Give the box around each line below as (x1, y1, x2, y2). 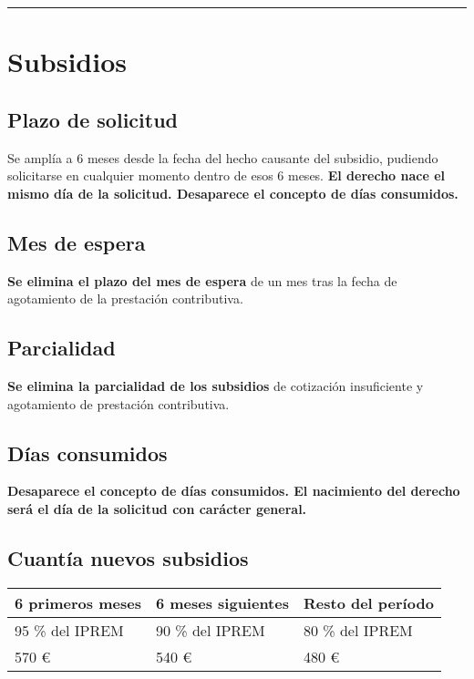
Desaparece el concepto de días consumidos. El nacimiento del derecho (7, 481, 460, 500)
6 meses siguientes (155, 592, 289, 613)
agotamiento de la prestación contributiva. (7, 289, 243, 308)
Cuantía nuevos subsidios (7, 543, 249, 571)
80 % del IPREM (303, 619, 413, 641)
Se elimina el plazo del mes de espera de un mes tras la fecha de (7, 271, 397, 290)
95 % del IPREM (15, 619, 124, 641)
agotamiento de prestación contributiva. (7, 394, 230, 413)
